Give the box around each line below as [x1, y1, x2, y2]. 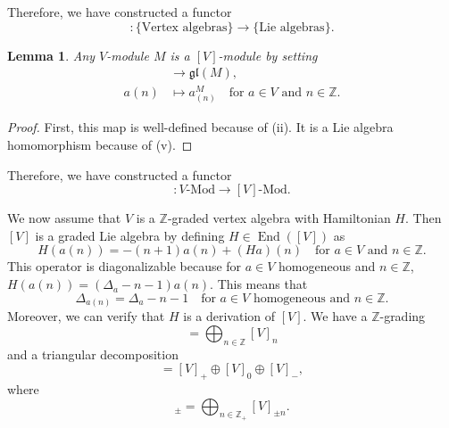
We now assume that [7, 209, 121, 227]
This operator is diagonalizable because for [7, 257, 242, 276]
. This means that [210, 275, 308, 293]
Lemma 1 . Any [7, 45, 96, 64]
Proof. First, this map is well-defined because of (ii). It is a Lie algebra [7, 118, 394, 136]
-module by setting [218, 45, 318, 64]
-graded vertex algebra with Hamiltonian [167, 209, 391, 227]
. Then [405, 209, 442, 227]
